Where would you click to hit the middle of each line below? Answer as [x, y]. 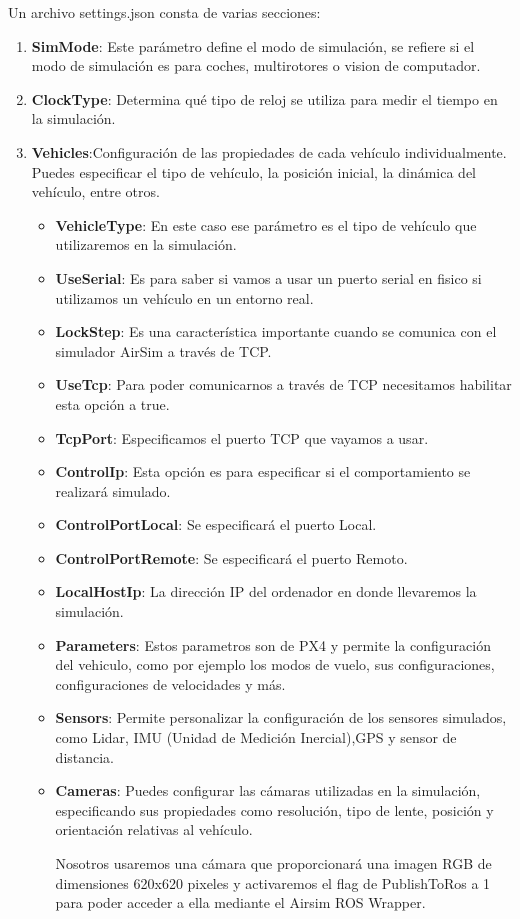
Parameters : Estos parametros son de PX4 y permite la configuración [273, 644]
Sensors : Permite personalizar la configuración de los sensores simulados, [281, 717]
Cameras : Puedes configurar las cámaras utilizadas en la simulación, [268, 790]
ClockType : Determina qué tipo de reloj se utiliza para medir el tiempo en [264, 98]
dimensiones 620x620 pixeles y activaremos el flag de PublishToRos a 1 [273, 882]
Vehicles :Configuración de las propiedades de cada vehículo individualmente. [269, 151]
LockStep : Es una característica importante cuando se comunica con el [276, 331]
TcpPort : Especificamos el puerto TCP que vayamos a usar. [242, 437]
